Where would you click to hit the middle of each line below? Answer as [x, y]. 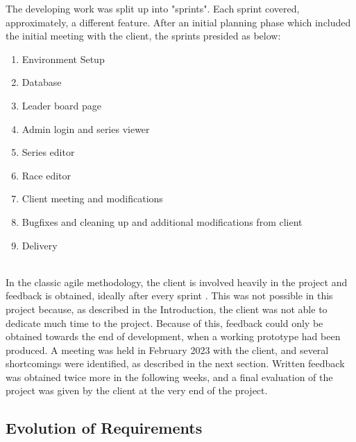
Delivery [40, 245]
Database [42, 82]
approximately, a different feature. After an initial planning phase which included [178, 22]
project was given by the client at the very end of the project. [137, 390]
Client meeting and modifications [92, 198]
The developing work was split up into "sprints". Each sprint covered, [153, 8]
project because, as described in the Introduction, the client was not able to [167, 309]
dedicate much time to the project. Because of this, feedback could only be [164, 322]
